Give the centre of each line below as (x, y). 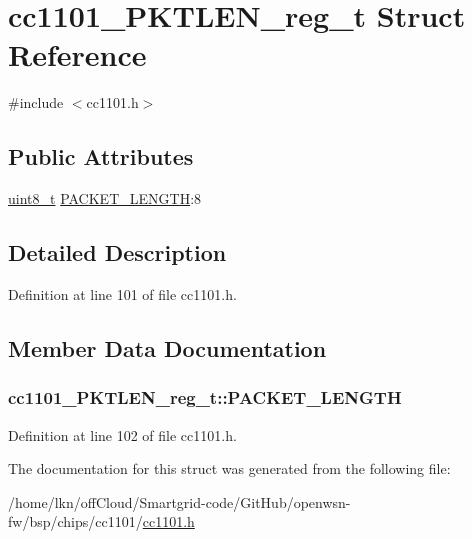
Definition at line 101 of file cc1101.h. (122, 293)
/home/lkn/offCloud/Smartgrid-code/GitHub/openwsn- (179, 501)
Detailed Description (117, 252)
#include (36, 102)
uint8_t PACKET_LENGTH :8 (105, 198)
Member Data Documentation (167, 347)
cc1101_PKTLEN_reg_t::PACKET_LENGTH (205, 397)
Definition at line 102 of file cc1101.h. (122, 434)
